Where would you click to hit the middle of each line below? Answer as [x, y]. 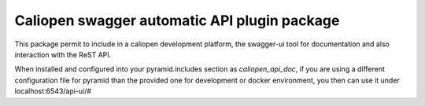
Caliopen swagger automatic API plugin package [177, 20]
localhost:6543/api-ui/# [53, 91]
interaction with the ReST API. [63, 54]
